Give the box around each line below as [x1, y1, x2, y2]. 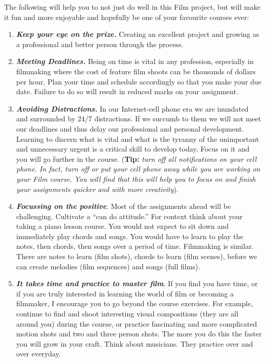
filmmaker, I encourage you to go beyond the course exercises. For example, [16, 298, 253, 309]
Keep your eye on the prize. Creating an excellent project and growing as [16, 29, 259, 39]
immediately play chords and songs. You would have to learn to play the [16, 230, 243, 241]
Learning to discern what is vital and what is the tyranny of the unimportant [16, 133, 259, 144]
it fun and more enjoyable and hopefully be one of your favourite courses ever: [4, 11, 249, 22]
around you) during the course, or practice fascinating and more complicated [16, 318, 257, 329]
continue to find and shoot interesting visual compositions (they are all [16, 308, 238, 319]
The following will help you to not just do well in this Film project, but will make [4, 2, 260, 12]
